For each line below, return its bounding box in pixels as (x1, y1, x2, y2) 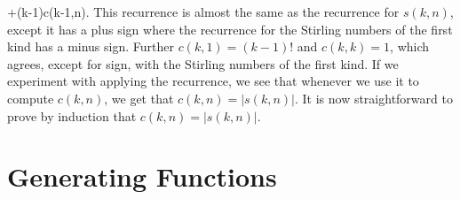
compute (7, 88, 54, 107)
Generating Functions (7, 158, 277, 195)
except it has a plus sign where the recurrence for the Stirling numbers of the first (7, 19, 453, 38)
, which (390, 37, 430, 56)
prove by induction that (7, 106, 137, 125)
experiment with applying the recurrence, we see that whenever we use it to (7, 72, 419, 90)
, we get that (104, 88, 174, 107)
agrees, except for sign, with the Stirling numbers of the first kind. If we (7, 54, 399, 73)
